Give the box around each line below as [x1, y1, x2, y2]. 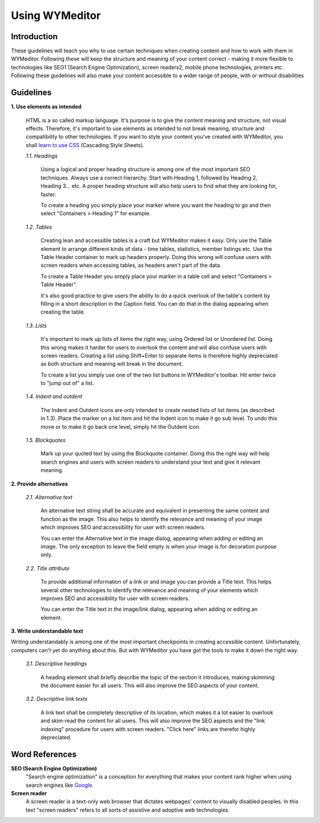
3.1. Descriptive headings [25, 660, 87, 667]
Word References [11, 749, 77, 759]
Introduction [11, 31, 58, 42]
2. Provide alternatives [11, 480, 68, 487]
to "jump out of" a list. [40, 379, 94, 387]
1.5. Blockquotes [25, 436, 66, 444]
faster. [40, 190, 56, 198]
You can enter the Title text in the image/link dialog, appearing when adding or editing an [40, 605, 258, 613]
